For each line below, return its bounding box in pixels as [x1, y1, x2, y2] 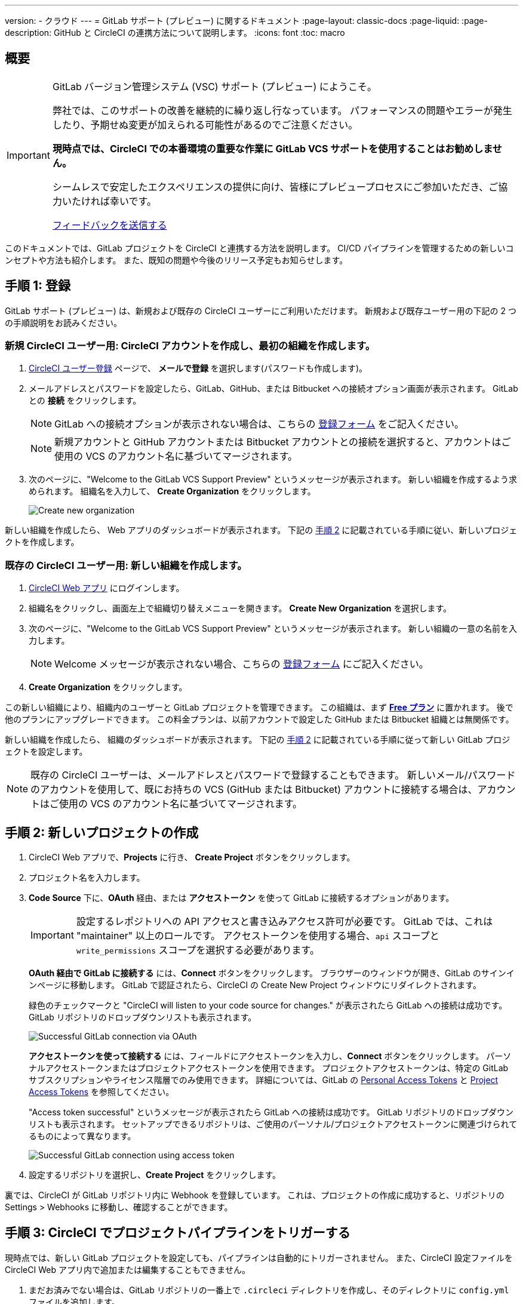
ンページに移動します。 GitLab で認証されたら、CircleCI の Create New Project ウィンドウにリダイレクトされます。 [29, 980, 481, 991]
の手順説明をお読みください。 [5, 317, 122, 328]
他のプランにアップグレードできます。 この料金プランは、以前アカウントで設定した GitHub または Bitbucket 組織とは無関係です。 [5, 714, 514, 725]
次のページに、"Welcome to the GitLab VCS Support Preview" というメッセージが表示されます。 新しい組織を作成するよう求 [29, 474, 517, 485]
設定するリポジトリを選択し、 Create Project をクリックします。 [29, 1170, 281, 1180]
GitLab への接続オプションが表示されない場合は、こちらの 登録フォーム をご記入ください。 [54, 418, 464, 430]
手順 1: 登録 [5, 278, 71, 294]
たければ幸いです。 [71, 195, 156, 207]
